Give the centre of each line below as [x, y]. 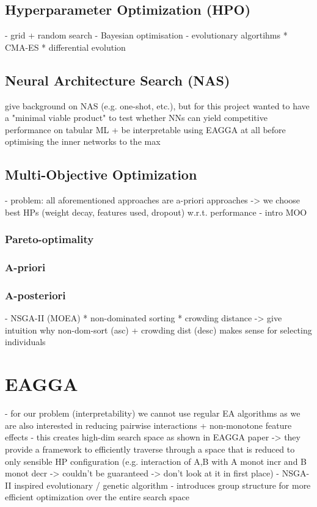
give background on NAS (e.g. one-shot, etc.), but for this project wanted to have [157, 105]
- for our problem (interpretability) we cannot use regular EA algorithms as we [153, 413]
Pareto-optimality [49, 239]
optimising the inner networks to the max [83, 141]
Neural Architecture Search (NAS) [118, 80]
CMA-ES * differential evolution [65, 47]
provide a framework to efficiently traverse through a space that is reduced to [150, 449]
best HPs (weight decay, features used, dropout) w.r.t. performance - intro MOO [156, 212]
